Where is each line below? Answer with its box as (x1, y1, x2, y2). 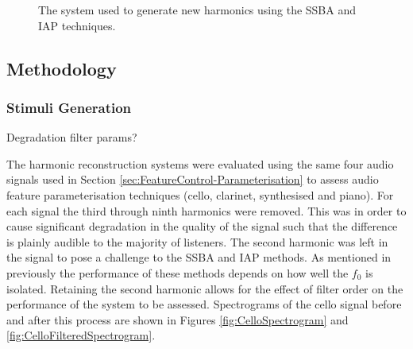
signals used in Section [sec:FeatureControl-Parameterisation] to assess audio (6, 171, 379, 188)
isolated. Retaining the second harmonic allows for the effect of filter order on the (6, 280, 403, 297)
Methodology (6, 56, 117, 80)
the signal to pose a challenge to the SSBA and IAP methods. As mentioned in (6, 249, 392, 266)
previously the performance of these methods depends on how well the (6, 264, 349, 281)
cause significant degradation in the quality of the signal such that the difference (6, 218, 398, 235)
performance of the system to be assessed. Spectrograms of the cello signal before (6, 296, 402, 312)
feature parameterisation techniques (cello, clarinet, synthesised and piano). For (6, 186, 394, 203)
